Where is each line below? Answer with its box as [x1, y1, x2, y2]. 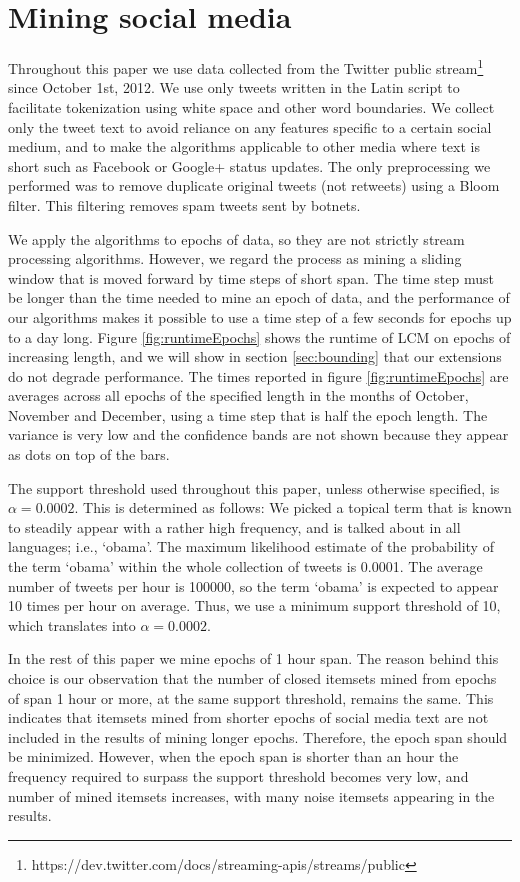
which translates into [8, 614, 136, 635]
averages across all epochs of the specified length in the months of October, [8, 385, 469, 406]
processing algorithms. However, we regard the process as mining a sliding [8, 248, 462, 269]
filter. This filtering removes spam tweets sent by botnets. [8, 194, 361, 215]
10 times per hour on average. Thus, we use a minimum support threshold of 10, [8, 595, 501, 616]
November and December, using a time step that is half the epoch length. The [8, 404, 488, 425]
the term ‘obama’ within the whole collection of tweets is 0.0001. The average [8, 556, 483, 577]
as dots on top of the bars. [8, 444, 170, 465]
